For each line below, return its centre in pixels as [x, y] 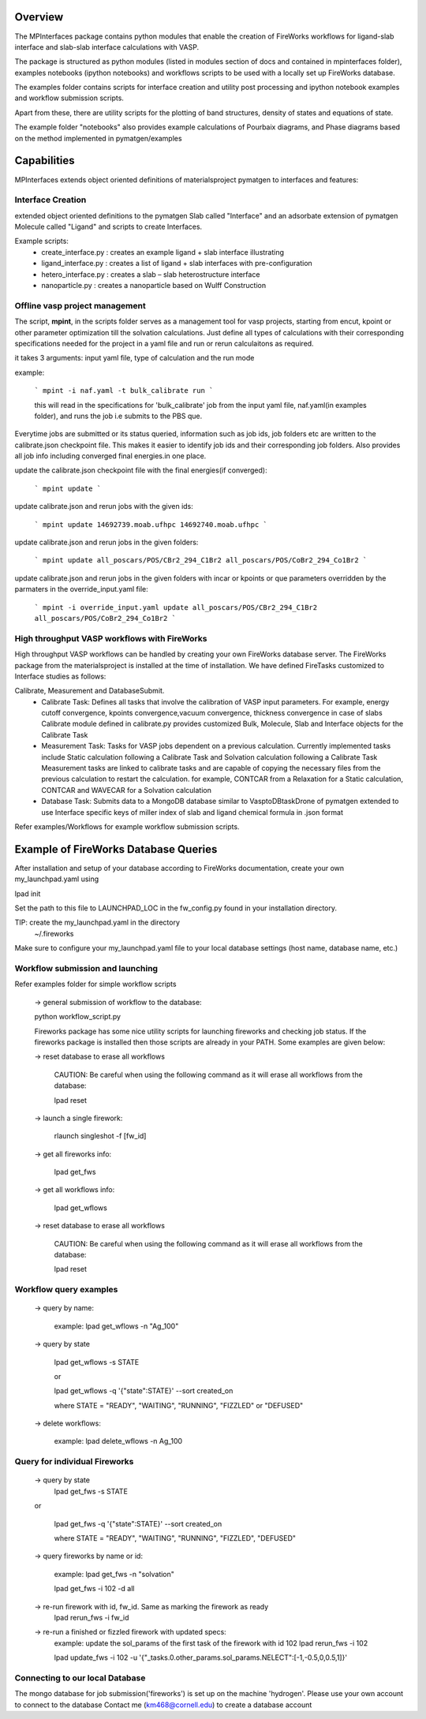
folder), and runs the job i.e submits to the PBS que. [118, 416]
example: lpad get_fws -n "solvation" [114, 1574]
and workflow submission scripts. [69, 98]
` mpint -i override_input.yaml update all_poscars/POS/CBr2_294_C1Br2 [176, 607]
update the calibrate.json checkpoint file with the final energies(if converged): [141, 470]
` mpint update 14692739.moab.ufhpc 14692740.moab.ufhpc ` [151, 524]
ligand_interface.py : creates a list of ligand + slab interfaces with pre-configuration [177, 263]
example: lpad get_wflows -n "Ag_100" [116, 1326]
